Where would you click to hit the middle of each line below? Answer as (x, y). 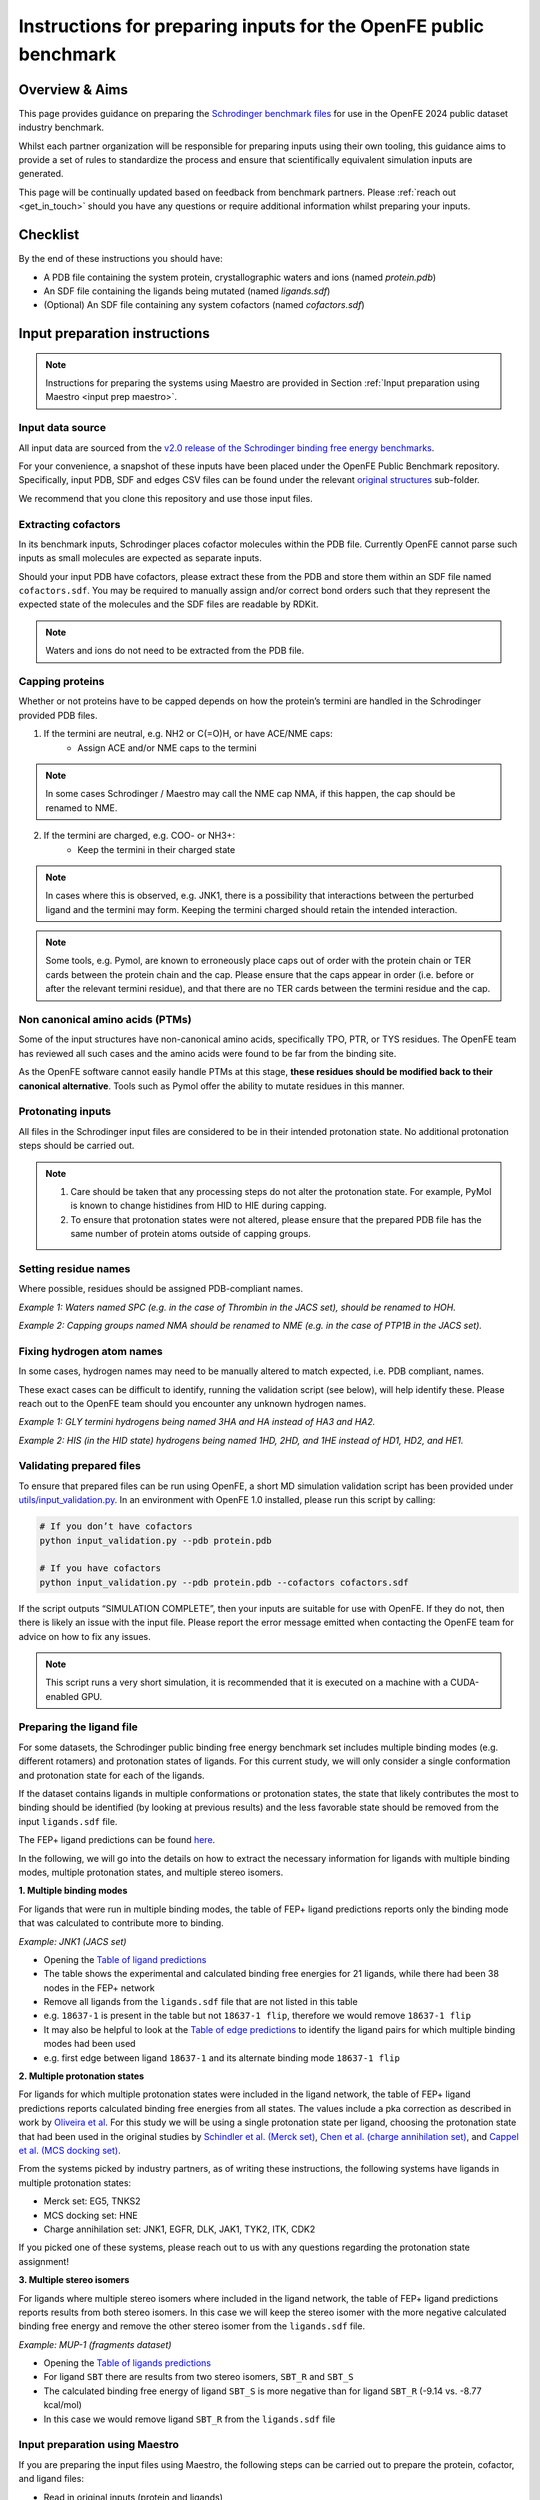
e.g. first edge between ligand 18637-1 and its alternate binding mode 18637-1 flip (221, 2057)
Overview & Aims (73, 89)
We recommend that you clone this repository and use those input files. (166, 498)
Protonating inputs (65, 1112)
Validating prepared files (80, 1466)
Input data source (62, 428)
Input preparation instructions (114, 333)
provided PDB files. (58, 715)
